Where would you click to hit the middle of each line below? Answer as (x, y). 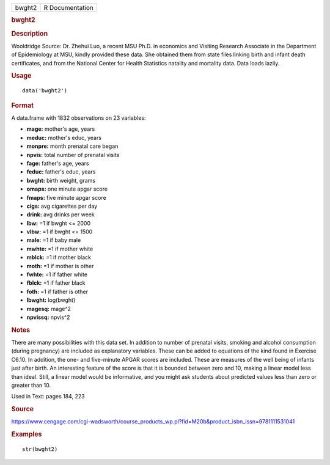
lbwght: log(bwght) (51, 300)
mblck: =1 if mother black (59, 257)
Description (30, 34)
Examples (27, 434)
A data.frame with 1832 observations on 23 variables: (79, 118)
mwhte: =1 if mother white (60, 249)
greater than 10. (31, 385)
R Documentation (69, 8)
